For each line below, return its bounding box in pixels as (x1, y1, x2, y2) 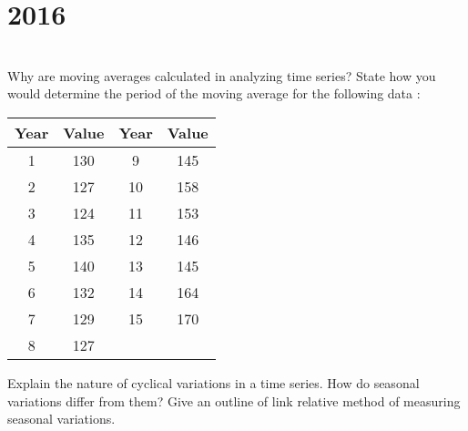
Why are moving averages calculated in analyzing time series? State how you (7, 66, 436, 85)
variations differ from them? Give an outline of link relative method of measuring (7, 391, 461, 410)
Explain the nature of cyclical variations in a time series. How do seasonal (7, 373, 420, 392)
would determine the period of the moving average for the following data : (7, 84, 421, 103)
